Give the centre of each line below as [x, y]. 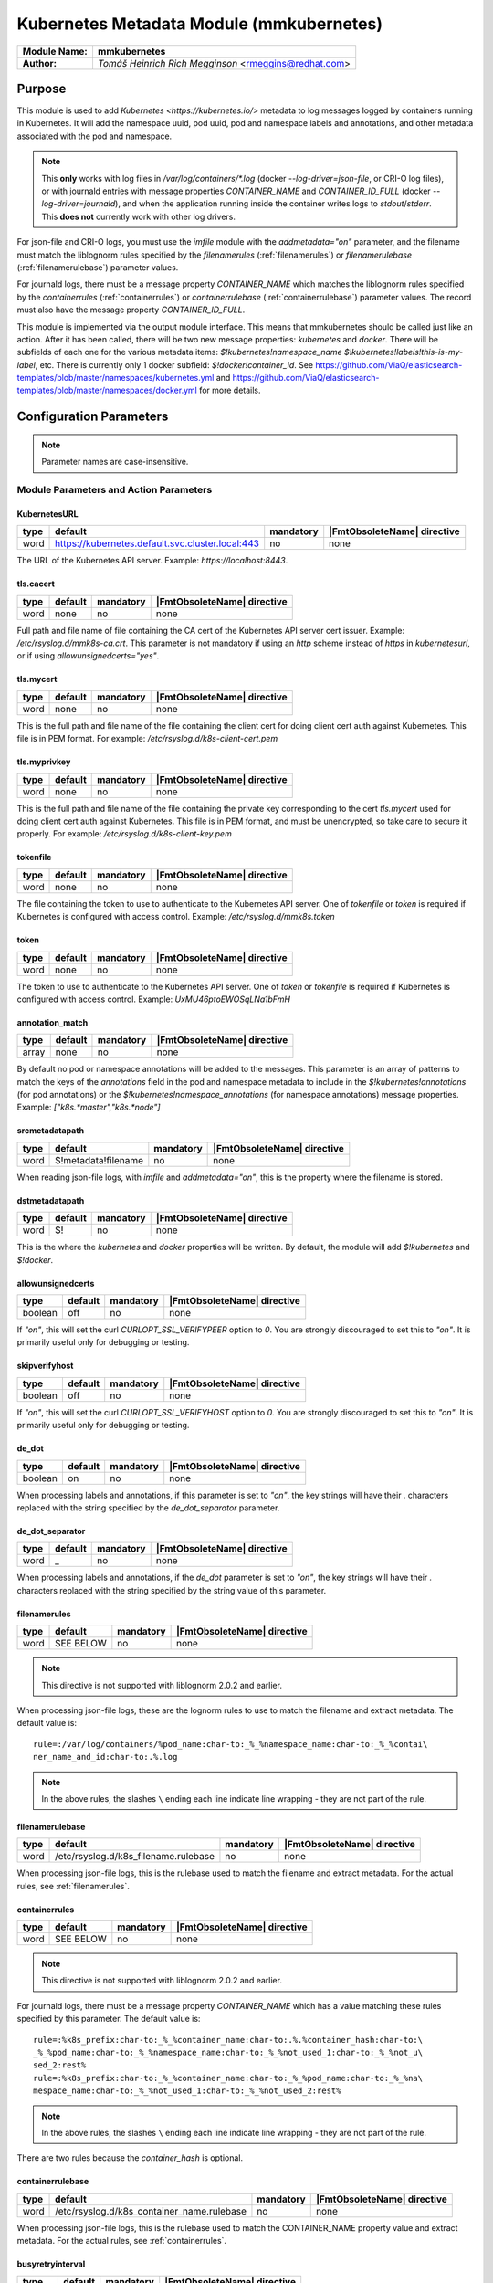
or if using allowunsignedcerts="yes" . [88, 656]
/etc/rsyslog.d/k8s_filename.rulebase [135, 1857]
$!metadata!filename [100, 1160]
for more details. [230, 390]
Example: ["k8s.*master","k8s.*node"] [89, 1107]
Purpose [42, 88]
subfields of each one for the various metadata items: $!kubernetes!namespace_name [179, 352]
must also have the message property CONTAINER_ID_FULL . [131, 310]
